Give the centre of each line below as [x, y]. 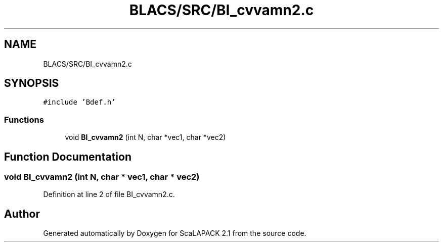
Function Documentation [68, 157]
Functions [24, 119]
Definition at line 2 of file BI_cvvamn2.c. [109, 194]
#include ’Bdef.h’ [79, 102]
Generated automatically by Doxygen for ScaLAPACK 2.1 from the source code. [175, 233]
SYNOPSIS [32, 83]
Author [22, 214]
